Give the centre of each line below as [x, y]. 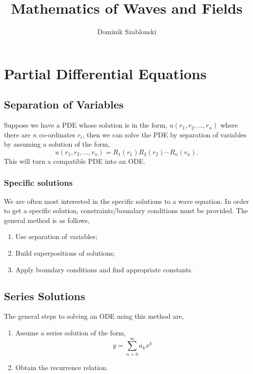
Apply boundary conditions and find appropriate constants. [104, 269]
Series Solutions [45, 296]
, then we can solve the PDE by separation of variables [165, 134]
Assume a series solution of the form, [71, 333]
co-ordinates [57, 134]
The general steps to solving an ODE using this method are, [94, 316]
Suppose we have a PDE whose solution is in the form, [86, 125]
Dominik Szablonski [127, 32]
